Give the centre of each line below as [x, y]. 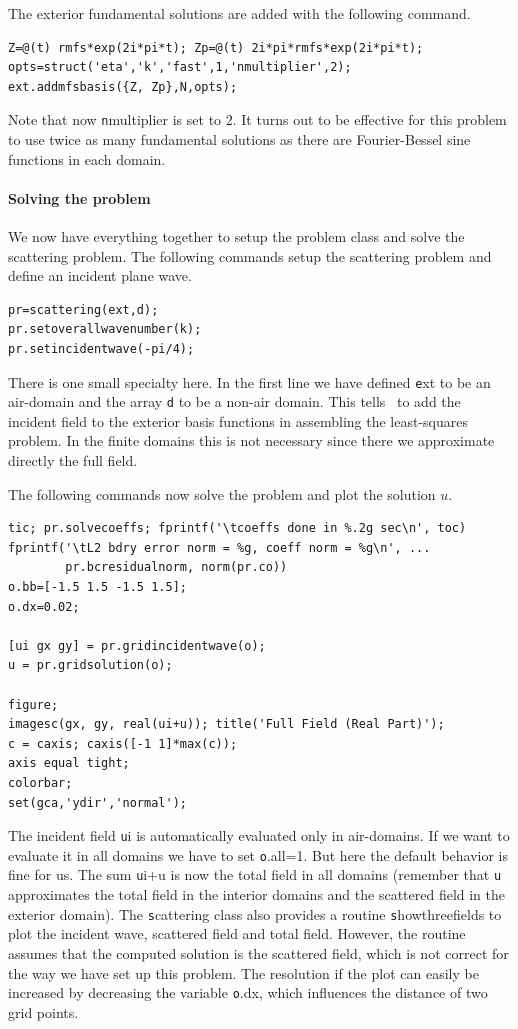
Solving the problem [79, 197]
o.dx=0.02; [44, 606]
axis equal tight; [69, 763]
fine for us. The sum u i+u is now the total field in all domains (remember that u [255, 874]
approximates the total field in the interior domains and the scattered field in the [257, 894]
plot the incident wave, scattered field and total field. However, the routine [237, 933]
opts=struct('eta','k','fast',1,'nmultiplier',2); [180, 67]
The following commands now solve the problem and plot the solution [222, 493]
